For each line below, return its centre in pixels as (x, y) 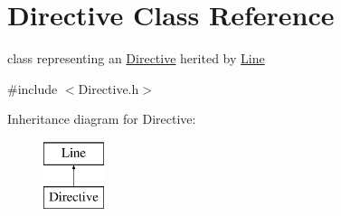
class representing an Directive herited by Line (136, 58)
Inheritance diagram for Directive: (102, 119)
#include (33, 88)
